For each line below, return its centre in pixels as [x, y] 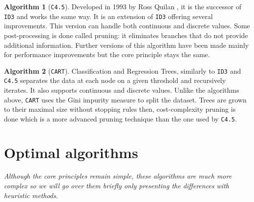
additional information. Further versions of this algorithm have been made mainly [127, 45]
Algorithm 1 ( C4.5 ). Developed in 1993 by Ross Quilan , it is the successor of [123, 6]
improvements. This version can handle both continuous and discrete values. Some [127, 26]
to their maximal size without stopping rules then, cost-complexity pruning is [120, 109]
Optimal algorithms [71, 152]
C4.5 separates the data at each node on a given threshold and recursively [115, 80]
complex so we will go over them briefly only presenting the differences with [116, 186]
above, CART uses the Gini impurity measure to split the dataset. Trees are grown [125, 99]
